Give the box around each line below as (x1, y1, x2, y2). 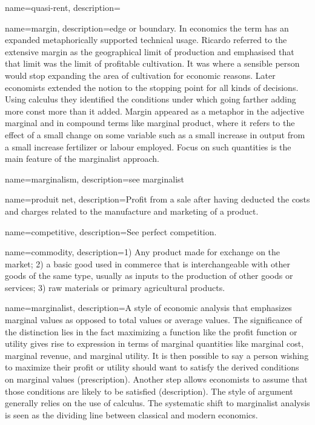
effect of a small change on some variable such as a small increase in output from (5, 128, 305, 141)
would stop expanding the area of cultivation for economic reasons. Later (5, 69, 276, 81)
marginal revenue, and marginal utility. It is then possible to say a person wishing (5, 349, 309, 361)
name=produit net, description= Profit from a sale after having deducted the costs (5, 193, 310, 206)
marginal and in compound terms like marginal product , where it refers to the (5, 116, 295, 129)
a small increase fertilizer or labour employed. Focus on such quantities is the (5, 140, 291, 153)
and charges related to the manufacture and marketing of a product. (5, 204, 259, 217)
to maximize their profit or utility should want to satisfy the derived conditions (5, 361, 299, 373)
